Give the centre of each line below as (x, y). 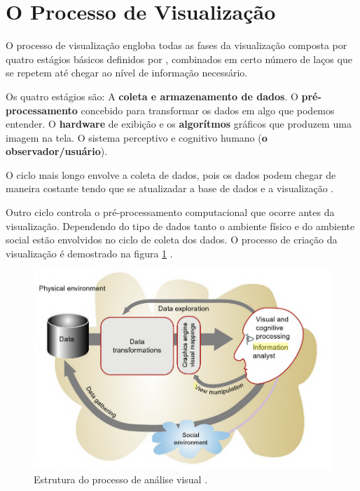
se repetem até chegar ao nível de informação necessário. (127, 73)
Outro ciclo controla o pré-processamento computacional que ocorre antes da (170, 212)
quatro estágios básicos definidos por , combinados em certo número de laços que (179, 59)
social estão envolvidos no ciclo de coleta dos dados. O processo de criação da (172, 240)
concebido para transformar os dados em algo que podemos (208, 110)
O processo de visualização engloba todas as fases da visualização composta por (176, 45)
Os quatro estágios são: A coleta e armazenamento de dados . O (152, 96)
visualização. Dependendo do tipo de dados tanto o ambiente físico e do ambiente (180, 226)
